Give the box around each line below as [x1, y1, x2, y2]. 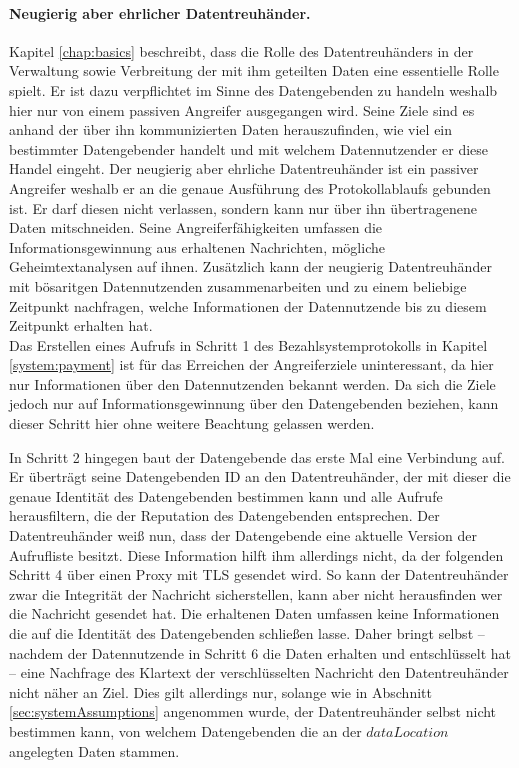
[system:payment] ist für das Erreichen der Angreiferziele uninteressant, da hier [9, 354, 494, 375]
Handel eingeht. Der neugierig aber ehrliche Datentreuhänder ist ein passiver [9, 158, 479, 179]
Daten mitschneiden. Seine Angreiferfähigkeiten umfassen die [9, 217, 383, 238]
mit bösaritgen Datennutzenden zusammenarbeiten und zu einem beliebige [9, 275, 467, 296]
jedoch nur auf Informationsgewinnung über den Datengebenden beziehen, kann [9, 393, 499, 414]
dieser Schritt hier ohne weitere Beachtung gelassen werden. [9, 413, 375, 434]
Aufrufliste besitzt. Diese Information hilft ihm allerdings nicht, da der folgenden [9, 544, 504, 565]
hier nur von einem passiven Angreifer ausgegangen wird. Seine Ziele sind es [9, 99, 475, 120]
